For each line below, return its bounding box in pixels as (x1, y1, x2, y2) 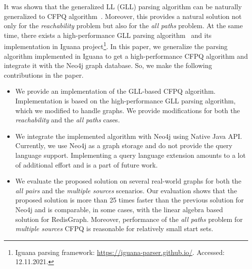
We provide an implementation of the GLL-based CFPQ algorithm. (15, 86, 216, 96)
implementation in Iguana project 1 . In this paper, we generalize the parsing (4, 40, 228, 51)
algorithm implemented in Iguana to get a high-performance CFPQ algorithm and (4, 50, 248, 61)
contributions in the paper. (4, 69, 84, 80)
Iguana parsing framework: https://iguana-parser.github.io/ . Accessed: (15, 247, 225, 257)
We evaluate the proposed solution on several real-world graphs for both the (15, 176, 241, 186)
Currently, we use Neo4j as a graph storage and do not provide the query (15, 140, 233, 151)
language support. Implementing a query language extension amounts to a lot (15, 150, 246, 160)
